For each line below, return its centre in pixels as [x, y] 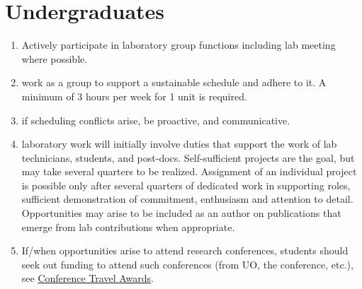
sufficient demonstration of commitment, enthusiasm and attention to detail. [187, 199]
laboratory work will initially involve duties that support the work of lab [179, 144]
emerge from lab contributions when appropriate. [128, 226]
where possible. [55, 58]
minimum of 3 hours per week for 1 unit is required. [134, 96]
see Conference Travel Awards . [87, 278]
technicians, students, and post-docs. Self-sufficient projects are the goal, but [188, 157]
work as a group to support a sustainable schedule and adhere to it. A [174, 82]
